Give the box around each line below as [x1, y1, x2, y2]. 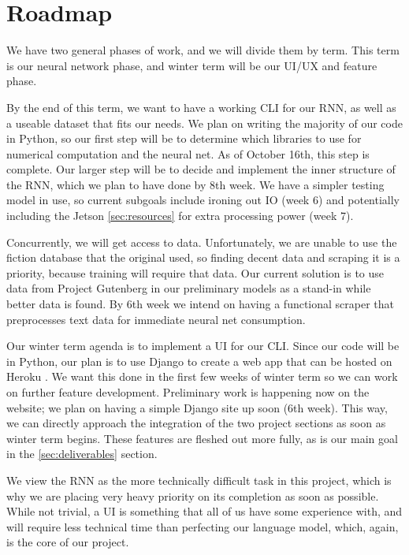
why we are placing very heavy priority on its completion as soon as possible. [6, 487, 379, 504]
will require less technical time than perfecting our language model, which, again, [6, 518, 399, 535]
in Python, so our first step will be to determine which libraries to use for [6, 130, 362, 147]
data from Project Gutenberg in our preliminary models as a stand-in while [6, 280, 371, 296]
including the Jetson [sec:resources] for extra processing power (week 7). [6, 207, 354, 224]
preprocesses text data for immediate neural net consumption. [6, 311, 306, 327]
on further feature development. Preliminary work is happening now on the [6, 384, 370, 400]
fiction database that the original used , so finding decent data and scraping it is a [6, 249, 400, 266]
